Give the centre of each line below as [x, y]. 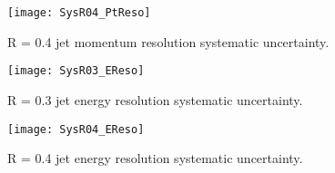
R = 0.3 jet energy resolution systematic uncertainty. [155, 99]
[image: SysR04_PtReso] [79, 13]
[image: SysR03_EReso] [76, 71]
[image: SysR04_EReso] [76, 129]
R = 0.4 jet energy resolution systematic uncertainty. [155, 158]
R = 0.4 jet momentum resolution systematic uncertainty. [168, 41]
